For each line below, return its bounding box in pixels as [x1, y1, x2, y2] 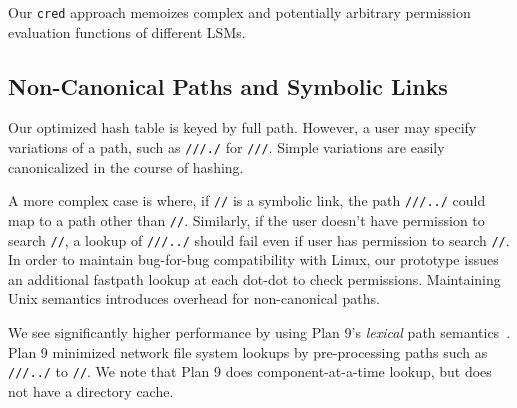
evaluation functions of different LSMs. [8, 21, 246, 42]
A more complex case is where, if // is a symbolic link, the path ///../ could [8, 190, 486, 211]
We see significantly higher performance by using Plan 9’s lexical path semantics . [8, 322, 511, 343]
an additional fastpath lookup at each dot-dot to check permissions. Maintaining [8, 268, 501, 289]
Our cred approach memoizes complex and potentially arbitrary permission [8, 2, 471, 22]
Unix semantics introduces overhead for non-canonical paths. [8, 288, 380, 309]
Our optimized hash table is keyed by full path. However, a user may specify [8, 117, 477, 138]
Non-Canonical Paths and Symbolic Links [8, 70, 448, 101]
